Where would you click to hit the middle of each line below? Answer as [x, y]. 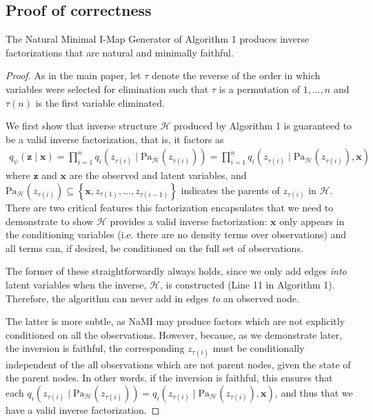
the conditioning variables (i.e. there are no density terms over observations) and [176, 234]
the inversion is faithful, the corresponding [95, 348]
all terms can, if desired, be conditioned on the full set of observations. [154, 248]
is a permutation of [259, 88]
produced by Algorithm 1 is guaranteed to [263, 126]
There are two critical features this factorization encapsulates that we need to [170, 207]
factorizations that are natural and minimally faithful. [120, 52]
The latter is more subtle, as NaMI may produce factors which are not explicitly [175, 321]
